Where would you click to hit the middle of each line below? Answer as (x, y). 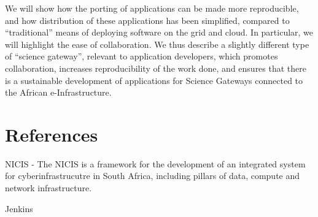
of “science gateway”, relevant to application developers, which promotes (142, 56)
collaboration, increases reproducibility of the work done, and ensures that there (156, 68)
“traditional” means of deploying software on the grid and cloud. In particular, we (159, 32)
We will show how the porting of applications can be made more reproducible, (152, 8)
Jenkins (19, 208)
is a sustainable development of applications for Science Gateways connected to (154, 80)
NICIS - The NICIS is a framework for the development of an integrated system (155, 163)
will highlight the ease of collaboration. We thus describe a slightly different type (157, 44)
